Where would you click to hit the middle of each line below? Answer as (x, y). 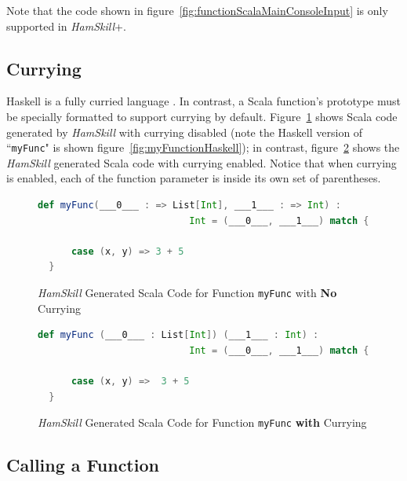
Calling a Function (83, 465)
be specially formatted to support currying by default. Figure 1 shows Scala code (202, 116)
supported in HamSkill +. (66, 26)
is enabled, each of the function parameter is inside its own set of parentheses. (194, 178)
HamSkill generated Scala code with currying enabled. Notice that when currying (202, 162)
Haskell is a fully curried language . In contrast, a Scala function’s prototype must (204, 101)
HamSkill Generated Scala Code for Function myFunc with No (187, 292)
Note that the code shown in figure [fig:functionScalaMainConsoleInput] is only (197, 10)
